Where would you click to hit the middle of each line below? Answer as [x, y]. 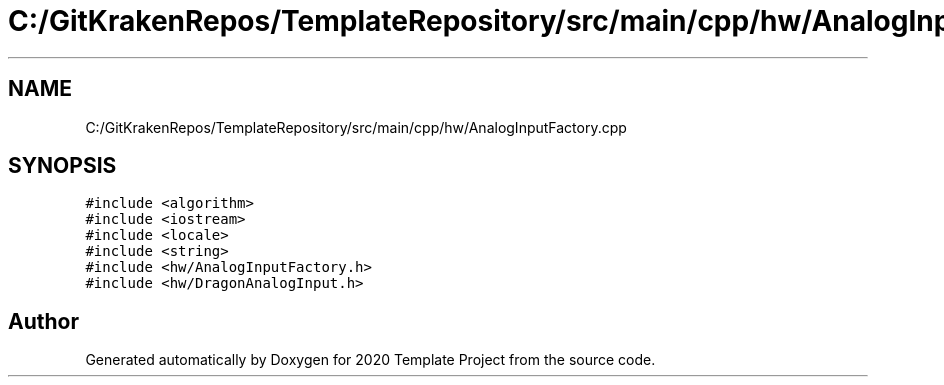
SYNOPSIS [62, 166]
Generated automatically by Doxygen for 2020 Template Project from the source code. [370, 360]
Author [43, 321]
